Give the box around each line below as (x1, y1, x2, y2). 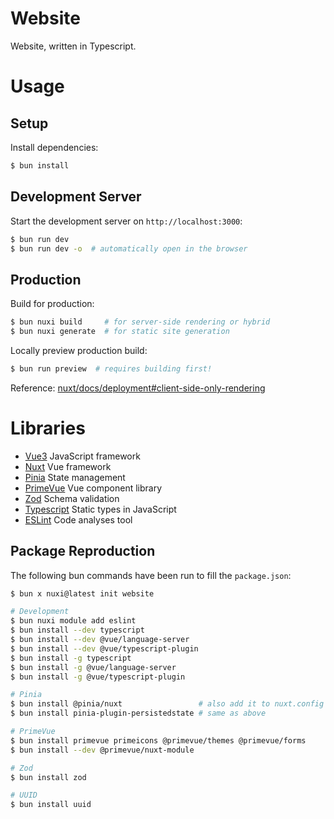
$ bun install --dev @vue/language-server (10, 635, 190, 645)
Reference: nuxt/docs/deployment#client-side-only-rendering (10, 382, 266, 394)
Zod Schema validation (24, 492, 120, 504)
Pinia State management (24, 471, 126, 483)
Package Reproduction (10, 543, 156, 560)
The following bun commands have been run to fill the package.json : (10, 569, 292, 581)
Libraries (10, 417, 86, 439)
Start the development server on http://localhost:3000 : (10, 215, 243, 227)
